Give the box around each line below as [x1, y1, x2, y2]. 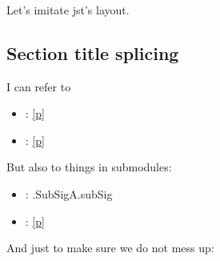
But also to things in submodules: [6, 159, 172, 175]
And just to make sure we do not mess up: [6, 239, 214, 256]
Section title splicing [6, 40, 179, 65]
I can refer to [6, 78, 71, 94]
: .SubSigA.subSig [25, 185, 113, 202]
